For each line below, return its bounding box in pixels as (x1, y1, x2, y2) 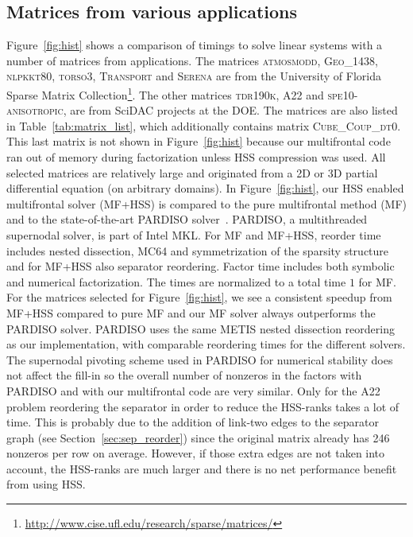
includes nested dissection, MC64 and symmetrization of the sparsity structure (6, 242, 389, 259)
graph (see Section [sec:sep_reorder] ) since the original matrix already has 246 (6, 429, 390, 446)
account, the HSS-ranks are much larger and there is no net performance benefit (6, 460, 397, 477)
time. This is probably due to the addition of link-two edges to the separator (6, 414, 380, 430)
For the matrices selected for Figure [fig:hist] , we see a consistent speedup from (6, 289, 392, 305)
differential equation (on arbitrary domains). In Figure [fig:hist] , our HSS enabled (6, 180, 404, 197)
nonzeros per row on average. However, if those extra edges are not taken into (6, 445, 385, 461)
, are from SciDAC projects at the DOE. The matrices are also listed (63, 102, 398, 119)
